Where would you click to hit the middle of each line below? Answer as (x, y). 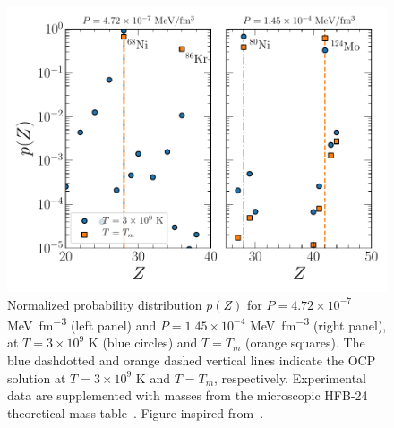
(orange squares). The (305, 342)
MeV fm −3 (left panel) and (82, 324)
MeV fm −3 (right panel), (318, 324)
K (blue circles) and (143, 342)
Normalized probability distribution (105, 304)
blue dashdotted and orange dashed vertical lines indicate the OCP (192, 360)
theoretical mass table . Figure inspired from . (136, 412)
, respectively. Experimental (290, 377)
